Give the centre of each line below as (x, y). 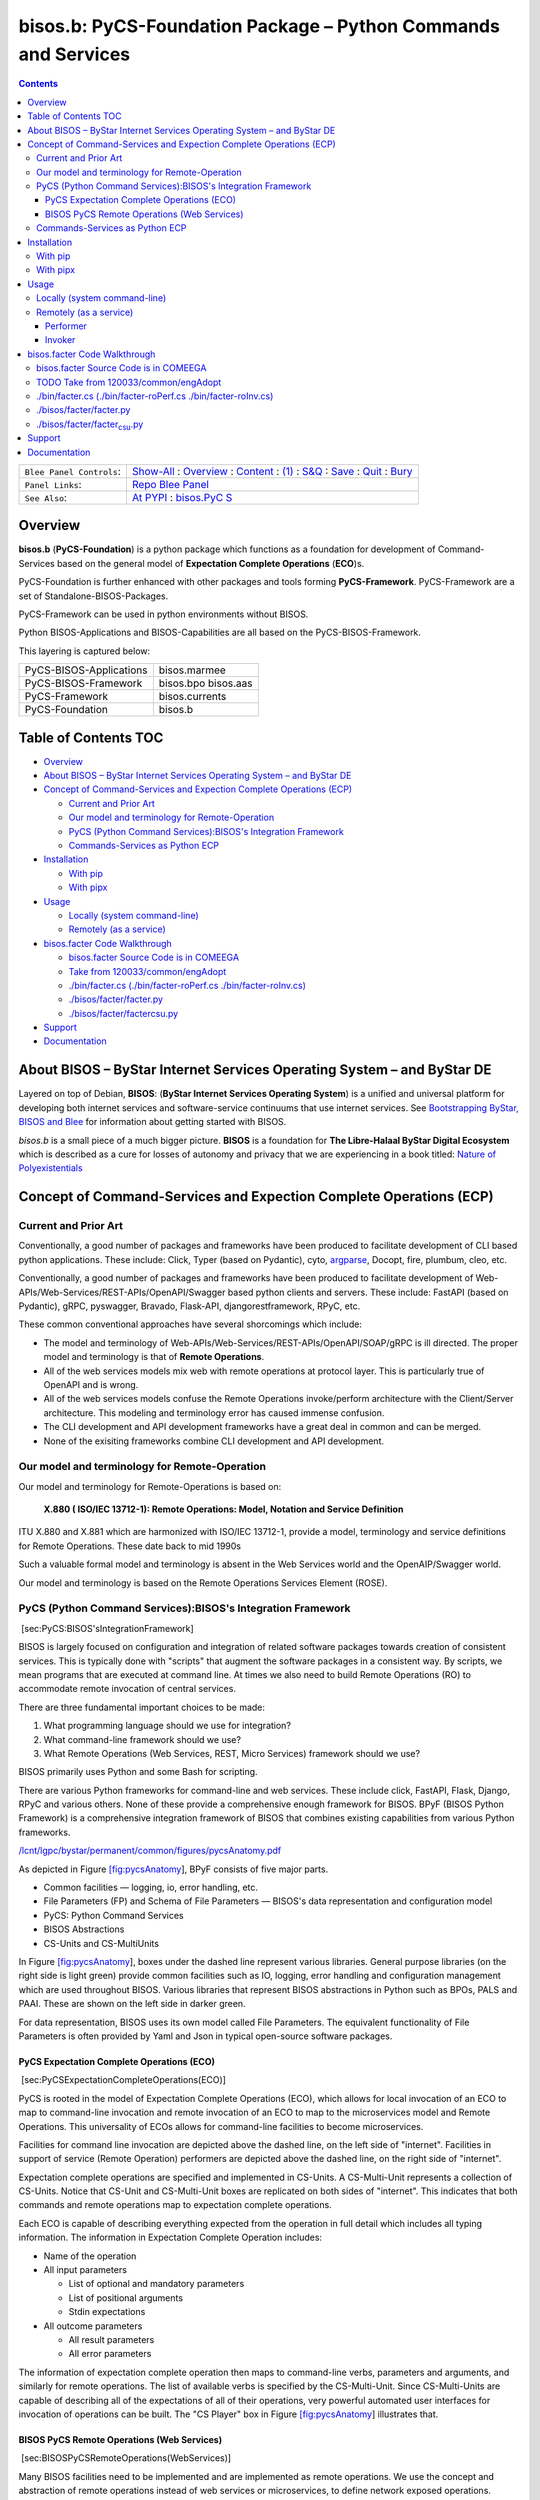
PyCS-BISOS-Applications (86, 670)
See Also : (45, 497)
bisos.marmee (192, 670)
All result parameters (111, 2339)
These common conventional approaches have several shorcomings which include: (190, 1324)
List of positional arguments (126, 2297)
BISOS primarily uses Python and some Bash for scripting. (138, 1772)
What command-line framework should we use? (142, 1739)
